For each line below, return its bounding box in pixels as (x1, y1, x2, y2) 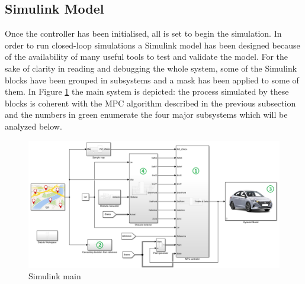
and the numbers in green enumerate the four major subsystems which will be (5, 108, 288, 121)
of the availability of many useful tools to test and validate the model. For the (5, 50, 288, 63)
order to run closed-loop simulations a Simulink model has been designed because (5, 38, 300, 51)
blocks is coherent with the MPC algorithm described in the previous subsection (5, 96, 296, 109)
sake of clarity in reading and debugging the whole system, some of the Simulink (5, 62, 297, 74)
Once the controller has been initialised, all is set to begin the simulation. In (5, 27, 282, 40)
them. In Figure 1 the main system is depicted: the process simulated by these (5, 85, 289, 98)
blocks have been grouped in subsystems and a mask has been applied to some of (5, 73, 299, 86)
